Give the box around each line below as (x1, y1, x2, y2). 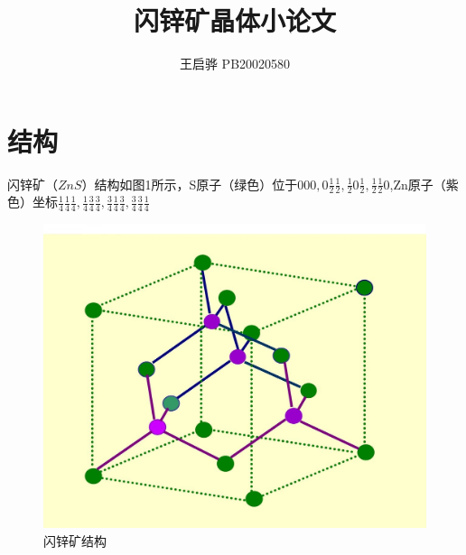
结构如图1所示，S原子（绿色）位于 (94, 174, 298, 193)
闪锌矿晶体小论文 (133, 2, 336, 39)
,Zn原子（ (389, 174, 446, 193)
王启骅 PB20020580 (179, 54, 291, 73)
